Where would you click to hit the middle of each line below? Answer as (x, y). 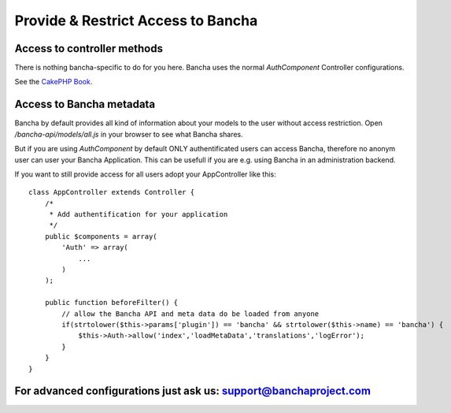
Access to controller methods (89, 48)
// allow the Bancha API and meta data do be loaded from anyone (190, 314)
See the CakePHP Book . (54, 82)
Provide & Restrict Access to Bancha (136, 20)
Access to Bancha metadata (85, 104)
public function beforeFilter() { (111, 303)
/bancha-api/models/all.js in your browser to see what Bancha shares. (129, 134)
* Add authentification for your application (139, 214)
